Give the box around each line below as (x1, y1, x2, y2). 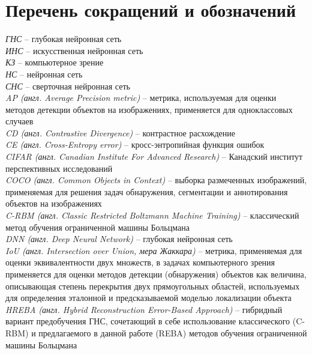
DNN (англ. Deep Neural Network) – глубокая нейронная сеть (5, 232, 233, 245)
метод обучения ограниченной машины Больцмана (5, 220, 190, 233)
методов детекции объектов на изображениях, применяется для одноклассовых (5, 103, 293, 115)
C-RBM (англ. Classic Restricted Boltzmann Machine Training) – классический (5, 209, 299, 222)
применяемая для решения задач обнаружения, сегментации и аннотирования (5, 185, 288, 198)
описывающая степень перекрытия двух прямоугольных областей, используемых (5, 279, 300, 292)
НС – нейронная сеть (5, 67, 83, 80)
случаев (5, 115, 34, 127)
